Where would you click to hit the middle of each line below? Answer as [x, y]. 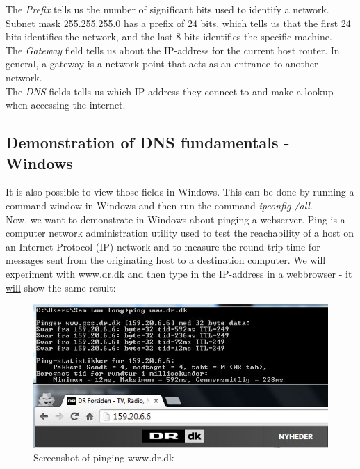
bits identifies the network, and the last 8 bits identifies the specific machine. [169, 37]
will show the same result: [61, 287]
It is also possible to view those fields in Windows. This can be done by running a [180, 192]
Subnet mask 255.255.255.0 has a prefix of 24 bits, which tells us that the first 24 [178, 23]
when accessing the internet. [66, 105]
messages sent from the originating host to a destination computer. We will [166, 260]
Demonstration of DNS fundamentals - [148, 142]
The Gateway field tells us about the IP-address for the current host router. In [173, 50]
